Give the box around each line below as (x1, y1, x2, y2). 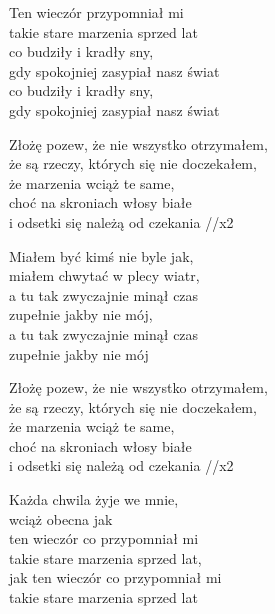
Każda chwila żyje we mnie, (9, 489, 179, 510)
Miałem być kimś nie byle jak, (9, 245, 194, 266)
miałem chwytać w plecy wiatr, (9, 265, 200, 286)
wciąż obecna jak (9, 508, 113, 529)
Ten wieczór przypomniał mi (9, 2, 184, 22)
